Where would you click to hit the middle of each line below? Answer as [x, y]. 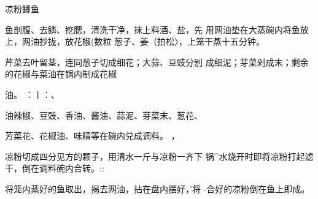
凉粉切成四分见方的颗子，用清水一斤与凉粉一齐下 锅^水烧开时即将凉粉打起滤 [159, 156]
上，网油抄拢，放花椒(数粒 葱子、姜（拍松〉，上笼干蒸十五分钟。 [135, 41]
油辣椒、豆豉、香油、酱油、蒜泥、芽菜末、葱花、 [104, 115]
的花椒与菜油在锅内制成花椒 [61, 74]
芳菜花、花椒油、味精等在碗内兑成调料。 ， [92, 136]
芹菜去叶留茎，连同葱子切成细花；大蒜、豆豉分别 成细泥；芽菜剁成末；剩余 [157, 62]
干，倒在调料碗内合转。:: [55, 168]
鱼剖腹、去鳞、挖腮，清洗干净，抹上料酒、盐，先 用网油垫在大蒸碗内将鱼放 [157, 29]
